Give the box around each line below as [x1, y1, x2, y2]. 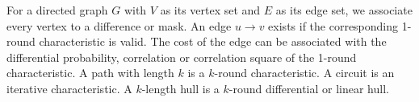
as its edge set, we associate [275, 2, 413, 18]
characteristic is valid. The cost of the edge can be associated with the [39, 33, 387, 50]
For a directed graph [6, 2, 108, 18]
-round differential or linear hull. [228, 80, 389, 96]
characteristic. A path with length [6, 64, 174, 81]
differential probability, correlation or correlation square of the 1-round [6, 48, 357, 65]
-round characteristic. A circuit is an [214, 64, 395, 81]
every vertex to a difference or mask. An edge [6, 17, 232, 34]
